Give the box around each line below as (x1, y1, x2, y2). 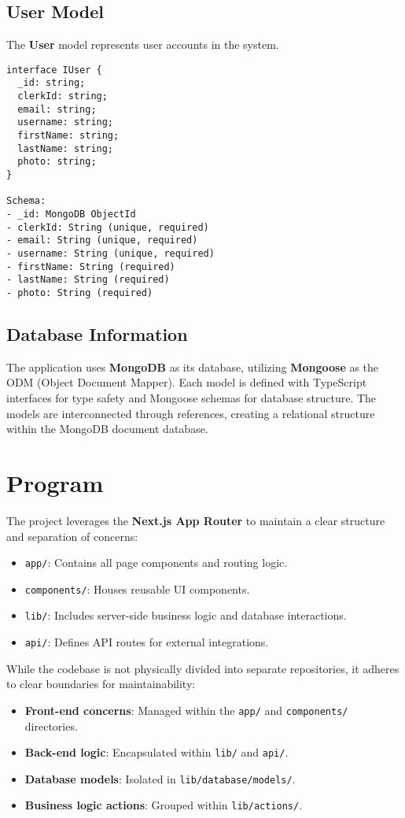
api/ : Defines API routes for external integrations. (24, 634, 269, 650)
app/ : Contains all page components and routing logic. (24, 554, 288, 571)
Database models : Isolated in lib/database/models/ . (24, 770, 296, 787)
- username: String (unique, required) (6, 247, 215, 259)
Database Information (6, 322, 188, 346)
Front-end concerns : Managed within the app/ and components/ (24, 701, 348, 718)
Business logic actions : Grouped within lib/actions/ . (24, 797, 303, 813)
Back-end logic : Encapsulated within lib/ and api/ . (24, 744, 289, 761)
